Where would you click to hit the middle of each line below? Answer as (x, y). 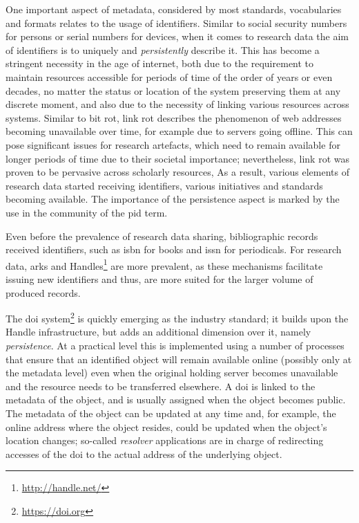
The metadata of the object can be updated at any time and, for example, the (171, 413)
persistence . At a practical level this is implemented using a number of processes (175, 345)
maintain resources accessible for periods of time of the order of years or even (169, 76)
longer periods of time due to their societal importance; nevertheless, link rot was (177, 158)
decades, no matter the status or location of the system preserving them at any (173, 90)
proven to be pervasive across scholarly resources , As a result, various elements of (178, 172)
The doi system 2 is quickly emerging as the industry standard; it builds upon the (177, 317)
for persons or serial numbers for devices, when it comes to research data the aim (177, 36)
